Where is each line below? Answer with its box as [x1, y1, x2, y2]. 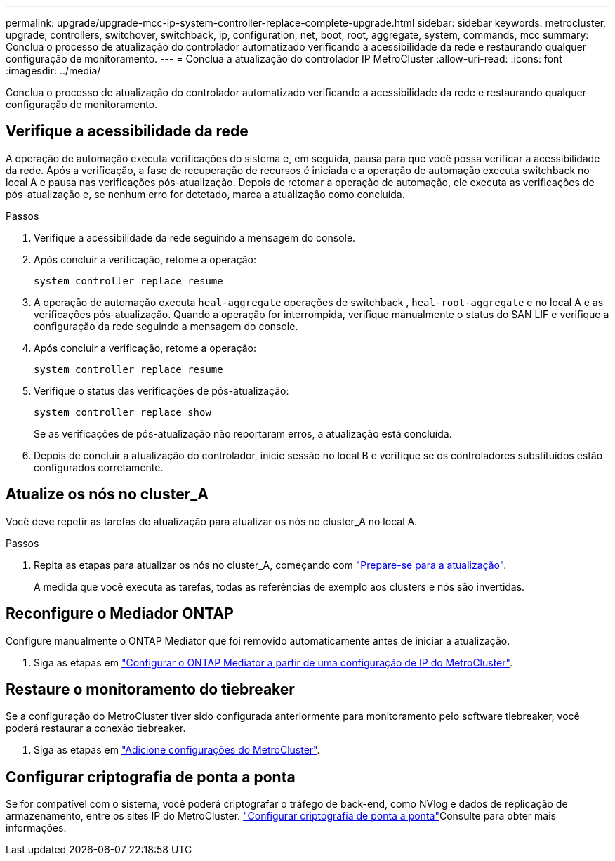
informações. [6, 822, 67, 834]
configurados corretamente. [34, 461, 164, 473]
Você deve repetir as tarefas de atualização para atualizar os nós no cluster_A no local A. [6, 515, 418, 527]
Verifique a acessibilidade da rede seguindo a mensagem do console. [34, 231, 356, 244]
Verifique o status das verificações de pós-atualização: [34, 384, 289, 397]
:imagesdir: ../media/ [6, 65, 101, 77]
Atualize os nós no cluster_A [6, 485, 209, 504]
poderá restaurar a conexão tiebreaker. [6, 722, 186, 735]
